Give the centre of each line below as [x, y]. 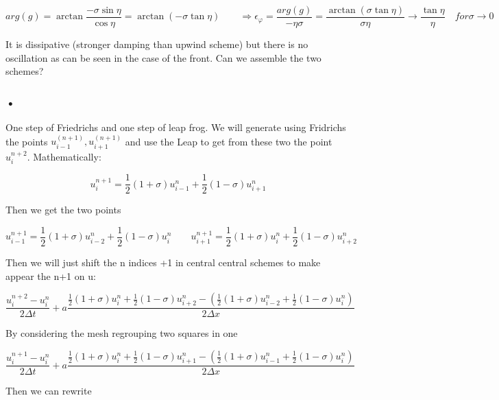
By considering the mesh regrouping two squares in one [122, 333]
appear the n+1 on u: [51, 275]
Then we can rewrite [49, 391]
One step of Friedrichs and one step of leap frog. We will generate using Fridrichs [176, 127]
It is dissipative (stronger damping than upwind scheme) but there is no [157, 44]
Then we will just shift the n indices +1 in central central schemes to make [163, 262]
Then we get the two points [63, 210]
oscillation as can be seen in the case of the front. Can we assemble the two [163, 57]
